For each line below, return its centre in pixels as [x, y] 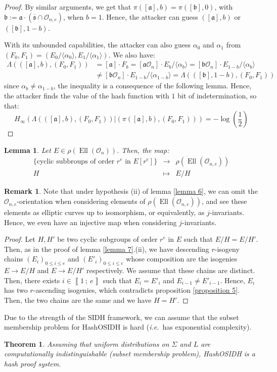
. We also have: [132, 54]
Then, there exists [32, 280]
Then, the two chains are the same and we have [78, 300]
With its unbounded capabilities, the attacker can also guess [98, 45]
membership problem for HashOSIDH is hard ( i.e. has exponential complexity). [128, 327]
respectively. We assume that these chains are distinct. [171, 270]
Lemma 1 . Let [28, 150]
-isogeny [227, 249]
